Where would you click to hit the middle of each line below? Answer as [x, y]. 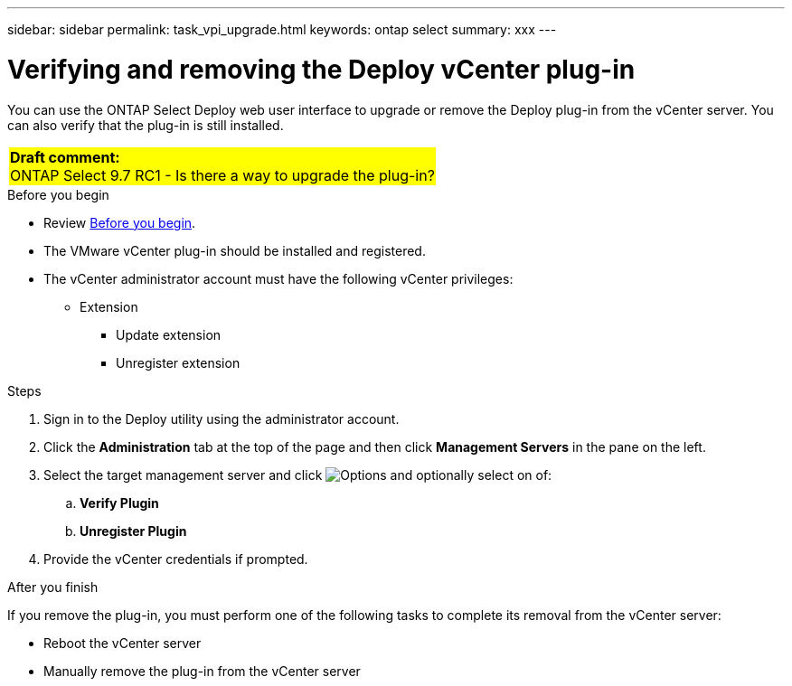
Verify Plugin [119, 503]
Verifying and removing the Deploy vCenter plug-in [321, 69]
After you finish [53, 587]
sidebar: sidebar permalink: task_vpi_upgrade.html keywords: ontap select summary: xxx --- [282, 29]
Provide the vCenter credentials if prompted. [176, 559]
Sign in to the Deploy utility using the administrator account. [222, 418]
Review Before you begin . [120, 222]
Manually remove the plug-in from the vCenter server [202, 671]
